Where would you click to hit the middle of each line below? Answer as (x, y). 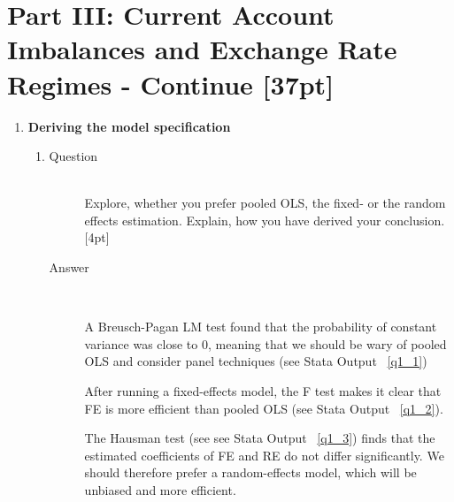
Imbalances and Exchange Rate (202, 49)
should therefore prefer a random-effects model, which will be (250, 472)
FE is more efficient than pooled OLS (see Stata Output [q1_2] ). (264, 408)
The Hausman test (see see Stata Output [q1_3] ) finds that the (260, 438)
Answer (69, 267)
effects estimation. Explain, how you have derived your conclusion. (265, 220)
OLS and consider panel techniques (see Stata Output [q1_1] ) (256, 361)
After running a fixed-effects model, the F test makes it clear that (263, 391)
